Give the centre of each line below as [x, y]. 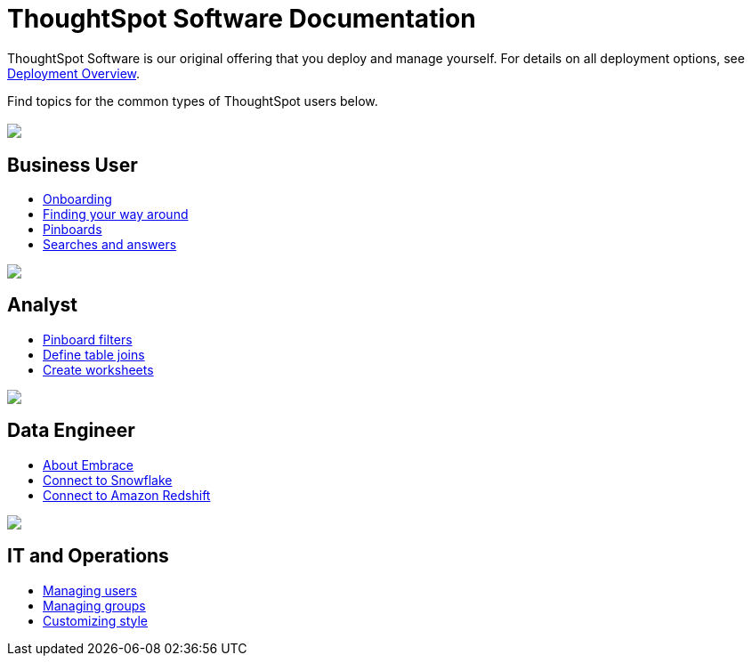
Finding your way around [116, 214]
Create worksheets [98, 369]
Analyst [42, 305]
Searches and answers [110, 245]
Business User [73, 165]
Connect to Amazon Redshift [127, 495]
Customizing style [96, 620]
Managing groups [94, 605]
